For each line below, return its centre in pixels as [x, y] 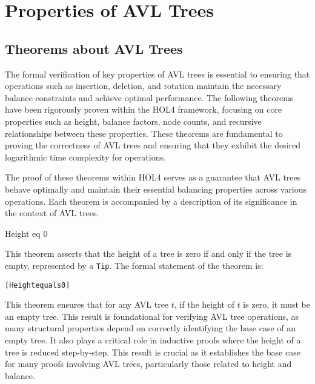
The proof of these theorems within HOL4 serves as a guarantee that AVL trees [153, 177]
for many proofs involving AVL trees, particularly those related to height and [148, 364]
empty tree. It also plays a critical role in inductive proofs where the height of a [153, 339]
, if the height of [204, 304]
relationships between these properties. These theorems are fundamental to [144, 133]
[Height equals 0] [38, 285]
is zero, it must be [277, 304]
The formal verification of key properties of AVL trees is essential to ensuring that [157, 74]
